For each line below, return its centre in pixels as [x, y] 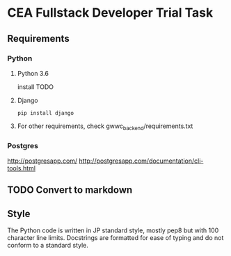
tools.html [22, 168]
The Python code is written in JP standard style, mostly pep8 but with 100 [113, 230]
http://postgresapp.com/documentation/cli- [141, 161]
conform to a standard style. [48, 246]
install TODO [35, 87]
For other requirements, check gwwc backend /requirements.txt [105, 127]
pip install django [46, 113]
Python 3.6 [33, 73]
